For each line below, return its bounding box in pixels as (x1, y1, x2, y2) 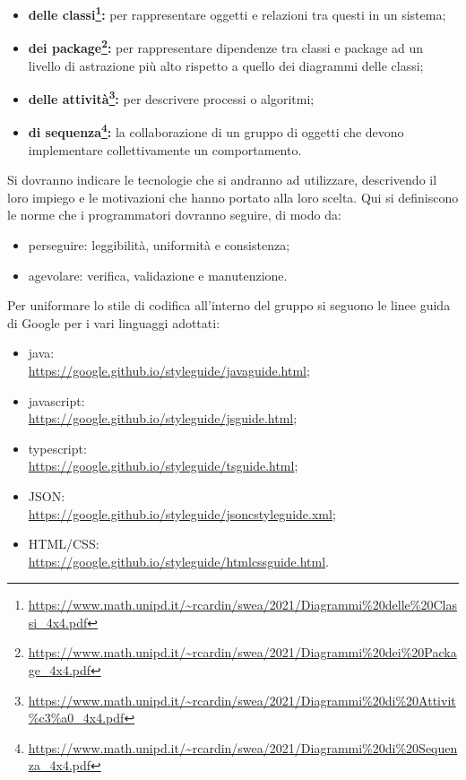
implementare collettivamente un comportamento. (28, 140, 302, 159)
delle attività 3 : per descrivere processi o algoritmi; (28, 87, 315, 108)
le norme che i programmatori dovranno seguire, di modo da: (7, 205, 341, 224)
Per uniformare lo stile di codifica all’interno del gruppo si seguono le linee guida (7, 296, 451, 315)
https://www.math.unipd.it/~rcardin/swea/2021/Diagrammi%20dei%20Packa (28, 643, 457, 662)
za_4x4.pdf (28, 756, 91, 775)
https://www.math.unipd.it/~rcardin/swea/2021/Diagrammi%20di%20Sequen (28, 738, 458, 757)
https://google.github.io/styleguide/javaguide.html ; (28, 360, 310, 379)
